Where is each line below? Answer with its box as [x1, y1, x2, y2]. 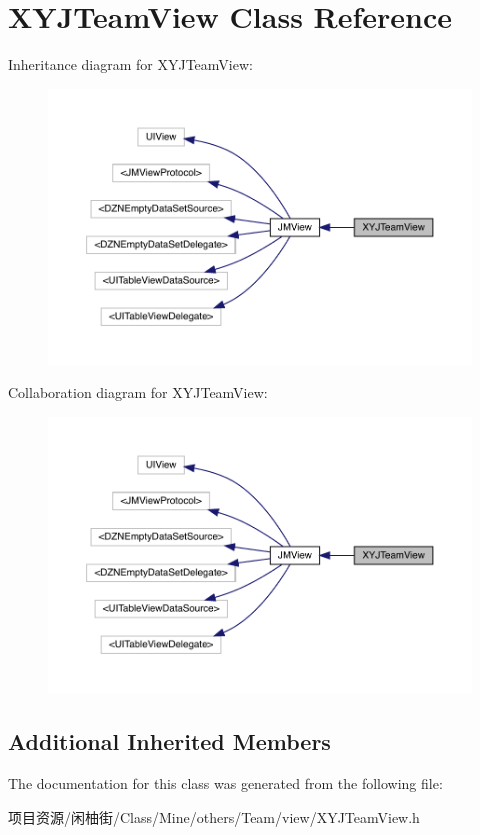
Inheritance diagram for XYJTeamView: [8, 54, 253, 75]
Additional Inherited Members [8, 726, 331, 757]
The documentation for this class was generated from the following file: [8, 772, 443, 793]
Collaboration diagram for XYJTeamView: [8, 382, 268, 403]
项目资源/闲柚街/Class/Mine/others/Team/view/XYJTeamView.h [8, 806, 420, 827]
